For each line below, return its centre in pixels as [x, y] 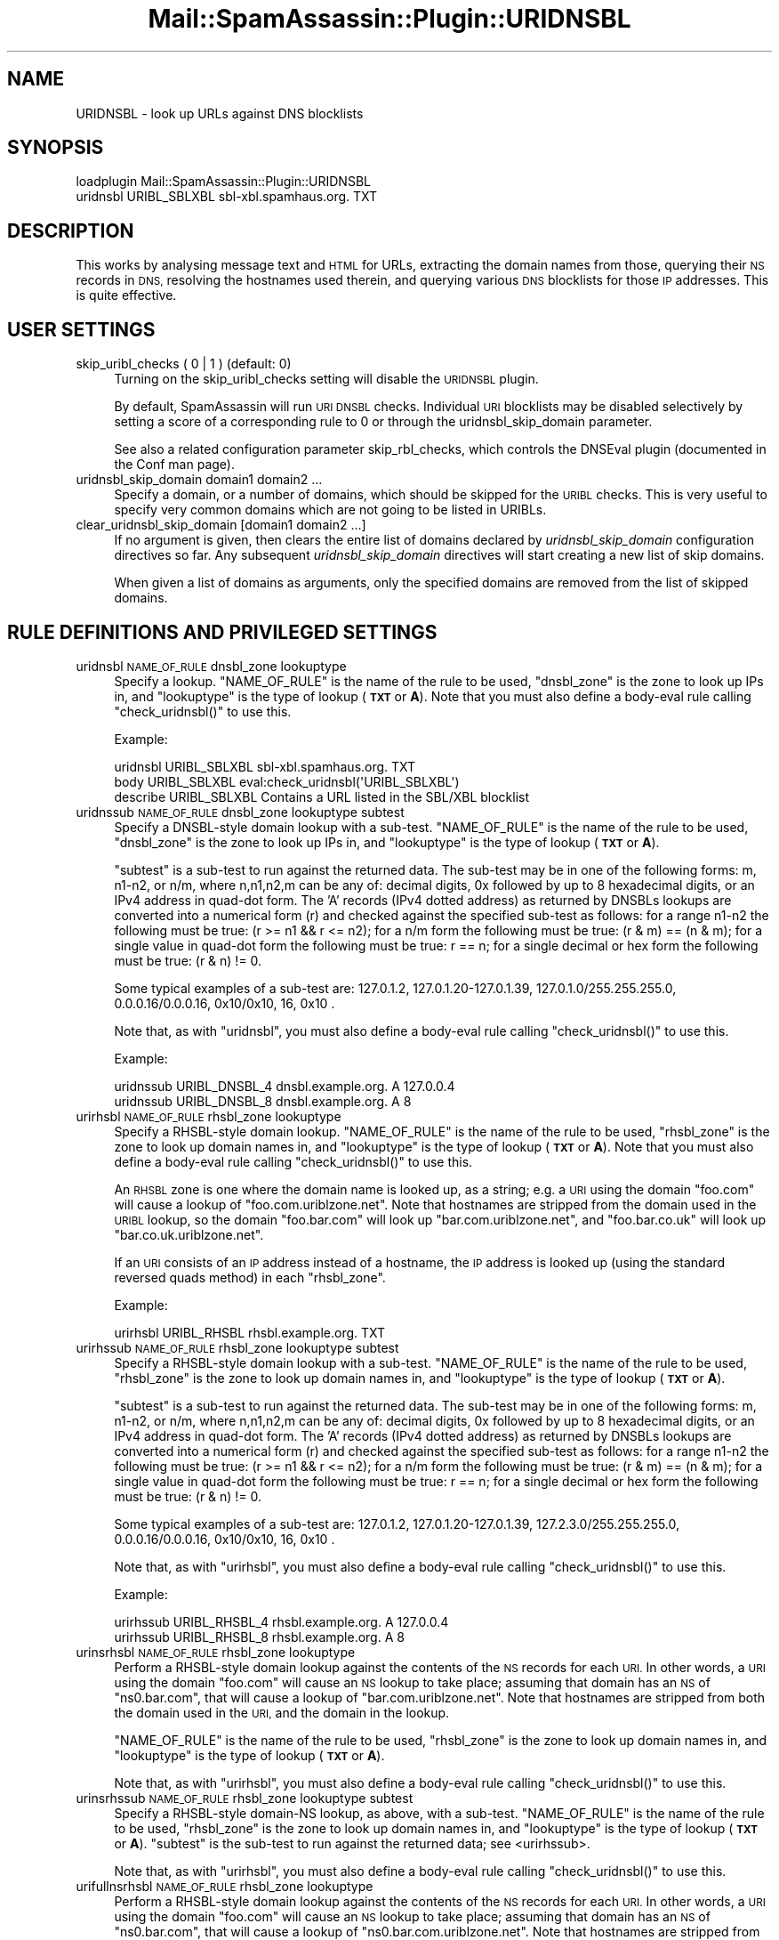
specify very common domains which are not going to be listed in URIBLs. [330, 510]
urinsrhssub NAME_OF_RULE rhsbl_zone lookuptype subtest [245, 1798]
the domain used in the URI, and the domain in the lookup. [282, 1712]
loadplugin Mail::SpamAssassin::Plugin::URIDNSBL [223, 182]
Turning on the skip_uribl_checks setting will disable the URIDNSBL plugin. [326, 379]
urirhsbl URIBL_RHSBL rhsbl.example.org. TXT [250, 1332]
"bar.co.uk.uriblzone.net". [189, 1234]
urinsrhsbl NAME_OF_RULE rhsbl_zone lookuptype [216, 1652]
